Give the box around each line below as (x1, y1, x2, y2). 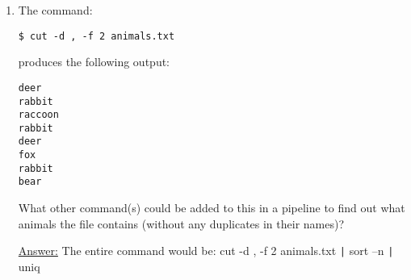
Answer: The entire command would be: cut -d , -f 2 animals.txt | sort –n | (18, 242, 394, 259)
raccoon (18, 109, 59, 121)
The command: (18, 2, 93, 18)
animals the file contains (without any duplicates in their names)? (18, 215, 345, 232)
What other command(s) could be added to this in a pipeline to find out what (18, 199, 405, 216)
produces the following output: (18, 53, 170, 70)
